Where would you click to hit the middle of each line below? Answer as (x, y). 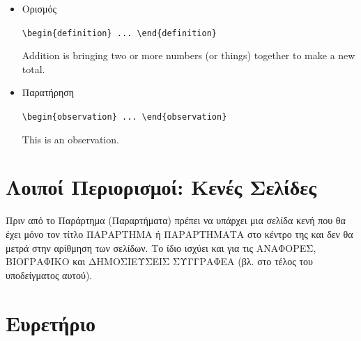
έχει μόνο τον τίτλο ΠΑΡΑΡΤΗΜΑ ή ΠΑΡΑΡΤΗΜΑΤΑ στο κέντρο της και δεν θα (179, 234)
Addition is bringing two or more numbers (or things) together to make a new (189, 55)
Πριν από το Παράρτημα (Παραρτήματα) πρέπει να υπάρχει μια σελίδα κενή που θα (176, 220)
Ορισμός (39, 8)
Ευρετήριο (51, 323)
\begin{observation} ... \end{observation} (124, 117)
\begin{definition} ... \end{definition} (119, 33)
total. (33, 69)
